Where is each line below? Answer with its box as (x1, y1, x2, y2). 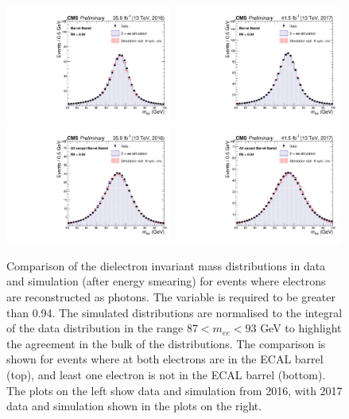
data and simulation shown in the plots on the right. (6, 398, 262, 414)
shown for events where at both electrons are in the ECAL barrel (6, 351, 324, 367)
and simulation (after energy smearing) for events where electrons (6, 273, 326, 289)
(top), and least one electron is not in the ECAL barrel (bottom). (6, 366, 326, 382)
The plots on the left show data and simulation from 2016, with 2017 (6, 382, 343, 398)
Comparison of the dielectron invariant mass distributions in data (6, 257, 326, 274)
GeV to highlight (260, 320, 342, 336)
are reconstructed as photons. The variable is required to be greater (6, 289, 335, 305)
